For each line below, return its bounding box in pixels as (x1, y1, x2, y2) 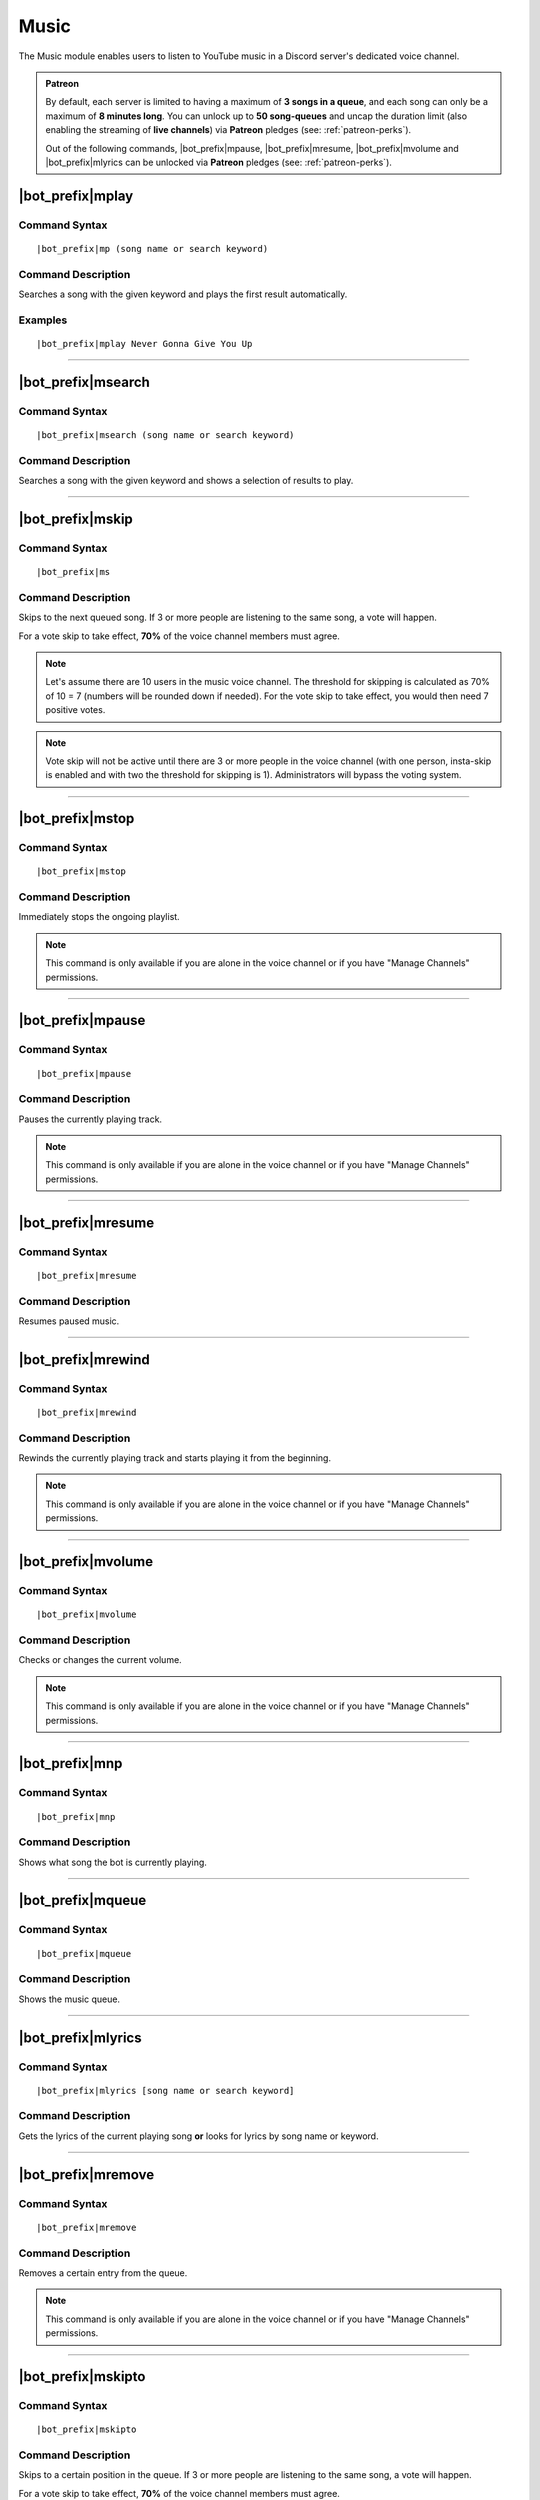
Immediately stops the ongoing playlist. (18, 911, 180, 923)
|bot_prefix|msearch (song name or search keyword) (36, 429, 295, 440)
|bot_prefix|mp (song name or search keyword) (36, 243, 269, 254)
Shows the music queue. (18, 1993, 120, 2005)
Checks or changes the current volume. (18, 1654, 182, 1666)
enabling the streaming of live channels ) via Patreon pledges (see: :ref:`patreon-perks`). (45, 124, 412, 136)
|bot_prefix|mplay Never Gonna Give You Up (36, 338, 253, 349)
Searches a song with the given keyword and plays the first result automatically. (18, 288, 348, 300)
